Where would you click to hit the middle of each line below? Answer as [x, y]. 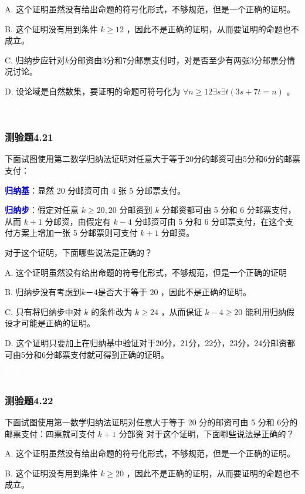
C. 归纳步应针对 [35, 60]
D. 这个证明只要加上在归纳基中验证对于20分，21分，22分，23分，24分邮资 [146, 342]
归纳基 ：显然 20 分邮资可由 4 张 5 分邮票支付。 [95, 190]
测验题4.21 [29, 137]
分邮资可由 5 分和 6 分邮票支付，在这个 [210, 221]
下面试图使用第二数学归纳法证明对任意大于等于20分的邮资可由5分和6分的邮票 [152, 159]
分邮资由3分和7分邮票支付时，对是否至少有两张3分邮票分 [178, 60]
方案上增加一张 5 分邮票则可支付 [75, 233]
